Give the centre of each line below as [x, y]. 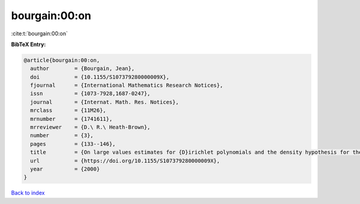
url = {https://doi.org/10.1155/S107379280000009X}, [125, 161]
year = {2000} [65, 169]
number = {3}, [62, 136]
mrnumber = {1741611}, [71, 119]
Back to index [28, 193]
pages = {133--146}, [73, 144]
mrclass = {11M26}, [68, 110]
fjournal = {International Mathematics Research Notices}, [127, 86]
